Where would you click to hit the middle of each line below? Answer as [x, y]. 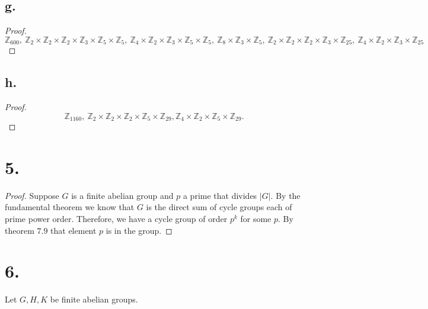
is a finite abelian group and [122, 195]
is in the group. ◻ [139, 230]
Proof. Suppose [32, 195]
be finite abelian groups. [94, 299]
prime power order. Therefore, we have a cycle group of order [116, 218]
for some [256, 218]
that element [74, 230]
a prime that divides [220, 195]
